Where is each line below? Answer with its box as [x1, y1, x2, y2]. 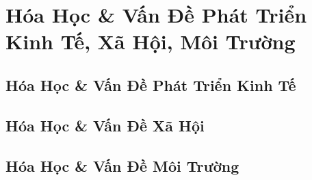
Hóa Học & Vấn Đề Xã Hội [5, 114, 205, 136]
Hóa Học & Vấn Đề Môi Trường [5, 155, 239, 176]
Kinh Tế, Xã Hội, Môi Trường [5, 27, 296, 55]
